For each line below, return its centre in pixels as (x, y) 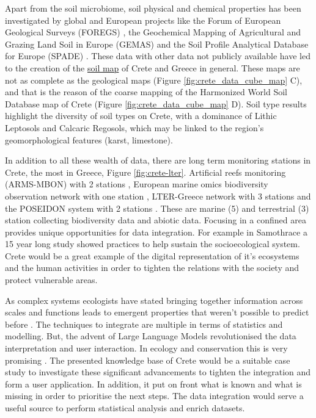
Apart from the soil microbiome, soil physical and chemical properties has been (153, 8)
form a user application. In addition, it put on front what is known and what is (153, 384)
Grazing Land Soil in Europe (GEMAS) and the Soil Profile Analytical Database (157, 44)
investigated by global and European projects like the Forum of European (143, 20)
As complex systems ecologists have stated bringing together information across (154, 300)
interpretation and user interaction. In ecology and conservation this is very (146, 348)
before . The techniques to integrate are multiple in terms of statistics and (144, 324)
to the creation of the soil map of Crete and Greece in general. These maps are (152, 67)
